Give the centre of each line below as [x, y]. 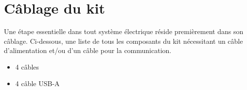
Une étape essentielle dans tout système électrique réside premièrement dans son [124, 31]
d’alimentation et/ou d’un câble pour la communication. [88, 50]
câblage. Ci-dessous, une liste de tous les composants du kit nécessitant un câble [123, 41]
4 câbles [27, 66]
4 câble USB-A [37, 83]
